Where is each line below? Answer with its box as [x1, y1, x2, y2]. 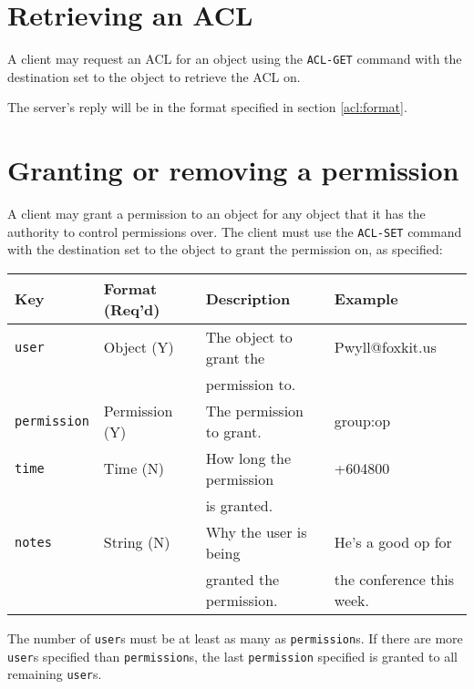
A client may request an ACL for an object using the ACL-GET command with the [7, 49, 462, 68]
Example [334, 288, 398, 310]
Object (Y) [103, 336, 174, 358]
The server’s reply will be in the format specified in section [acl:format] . [7, 98, 407, 117]
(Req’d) [103, 298, 160, 320]
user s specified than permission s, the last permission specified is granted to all [7, 646, 458, 665]
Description [205, 288, 291, 310]
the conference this [334, 568, 455, 590]
